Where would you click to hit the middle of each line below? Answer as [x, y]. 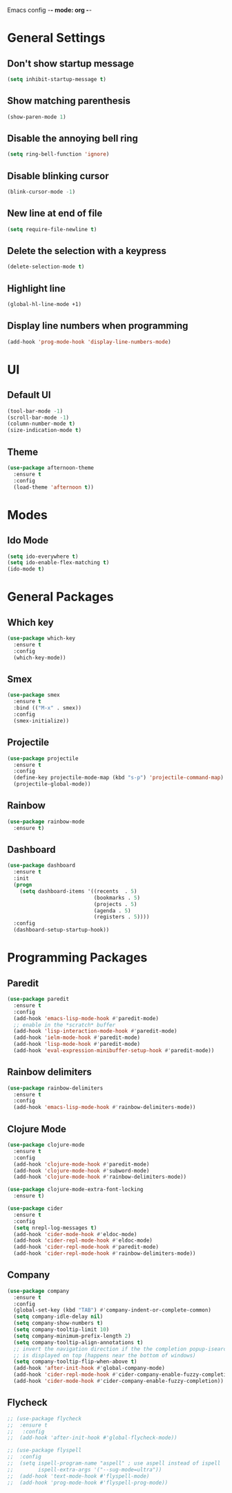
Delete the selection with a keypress [87, 251]
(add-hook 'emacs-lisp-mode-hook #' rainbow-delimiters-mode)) [105, 1107]
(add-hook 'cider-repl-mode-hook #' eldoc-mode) [83, 1241]
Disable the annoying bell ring [72, 138]
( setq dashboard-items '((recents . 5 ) [78, 891]
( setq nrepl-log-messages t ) [55, 1228]
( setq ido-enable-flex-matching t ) [58, 563]
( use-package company [38, 1291]
